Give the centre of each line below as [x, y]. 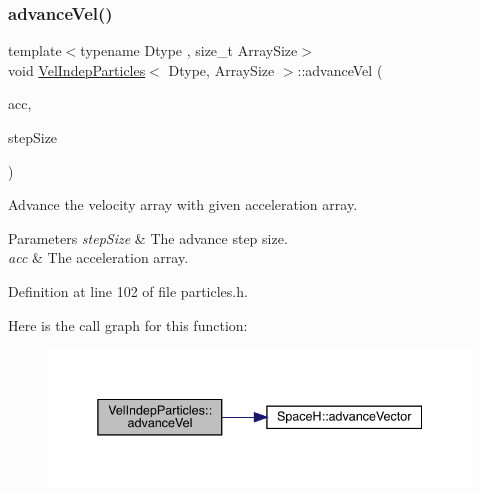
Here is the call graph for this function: [128, 324]
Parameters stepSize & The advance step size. [148, 237]
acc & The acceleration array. [98, 257]
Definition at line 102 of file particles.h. [128, 290]
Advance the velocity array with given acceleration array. [183, 204]
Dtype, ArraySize [221, 69]
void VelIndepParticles [77, 69]
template [35, 50]
